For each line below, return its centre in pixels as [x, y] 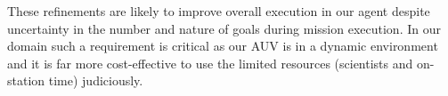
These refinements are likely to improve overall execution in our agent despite [219, 11]
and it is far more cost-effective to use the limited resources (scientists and [210, 63]
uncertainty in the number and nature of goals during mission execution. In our [224, 28]
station [26, 80]
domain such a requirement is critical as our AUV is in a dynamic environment [223, 46]
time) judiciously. [96, 80]
